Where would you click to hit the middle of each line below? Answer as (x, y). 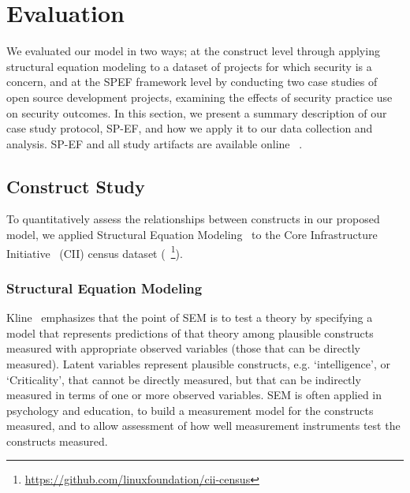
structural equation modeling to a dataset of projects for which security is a (189, 66)
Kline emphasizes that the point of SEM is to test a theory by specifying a (190, 317)
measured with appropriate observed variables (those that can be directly (183, 348)
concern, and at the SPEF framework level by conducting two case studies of (192, 82)
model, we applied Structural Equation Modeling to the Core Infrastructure (192, 235)
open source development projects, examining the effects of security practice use (199, 97)
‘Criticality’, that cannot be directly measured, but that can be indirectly (184, 379)
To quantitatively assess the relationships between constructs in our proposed (193, 219)
